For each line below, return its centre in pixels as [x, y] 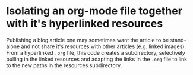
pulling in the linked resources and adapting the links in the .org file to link [97, 59]
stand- [178, 40]
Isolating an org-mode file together [94, 11]
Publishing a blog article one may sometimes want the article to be [88, 40]
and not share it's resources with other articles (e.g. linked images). [103, 46]
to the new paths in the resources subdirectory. [64, 65]
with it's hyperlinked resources [85, 24]
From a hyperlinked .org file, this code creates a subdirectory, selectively [96, 52]
